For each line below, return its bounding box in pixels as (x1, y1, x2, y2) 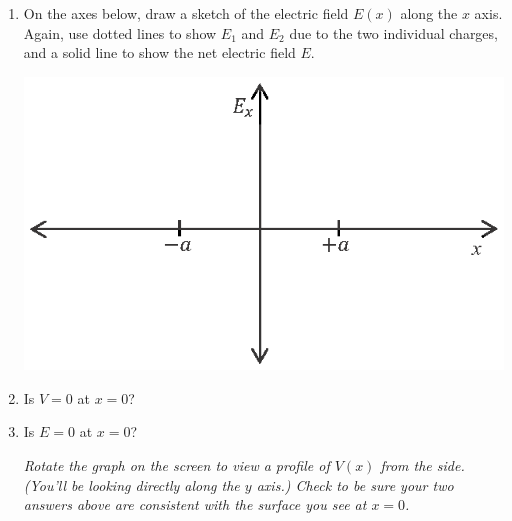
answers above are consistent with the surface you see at (23, 494, 367, 515)
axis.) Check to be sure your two (256, 474, 454, 495)
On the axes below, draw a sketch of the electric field (23, 3, 349, 23)
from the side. (380, 454, 465, 475)
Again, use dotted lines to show (23, 22, 217, 43)
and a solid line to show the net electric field (23, 42, 296, 63)
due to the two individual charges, (289, 22, 498, 43)
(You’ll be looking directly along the (23, 474, 240, 495)
